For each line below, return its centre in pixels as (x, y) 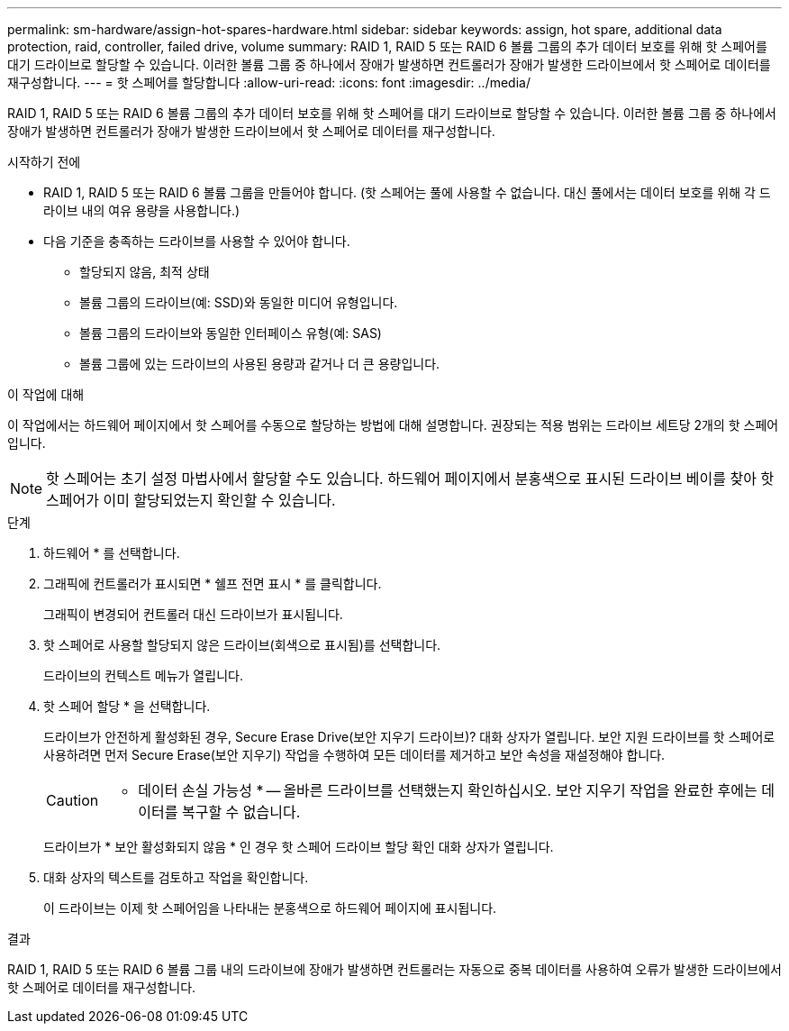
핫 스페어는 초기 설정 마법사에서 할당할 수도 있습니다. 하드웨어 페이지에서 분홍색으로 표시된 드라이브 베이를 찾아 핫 (410, 479)
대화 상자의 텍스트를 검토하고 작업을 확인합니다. (176, 877)
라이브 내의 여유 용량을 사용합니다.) (142, 210)
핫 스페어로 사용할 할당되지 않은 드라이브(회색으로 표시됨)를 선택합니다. (242, 645)
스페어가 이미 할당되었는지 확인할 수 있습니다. (191, 500)
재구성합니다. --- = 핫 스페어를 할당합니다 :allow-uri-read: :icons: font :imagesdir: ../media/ (269, 82)
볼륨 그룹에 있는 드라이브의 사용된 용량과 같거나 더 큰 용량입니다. (260, 364)
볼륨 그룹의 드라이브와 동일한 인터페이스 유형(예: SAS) (231, 333)
